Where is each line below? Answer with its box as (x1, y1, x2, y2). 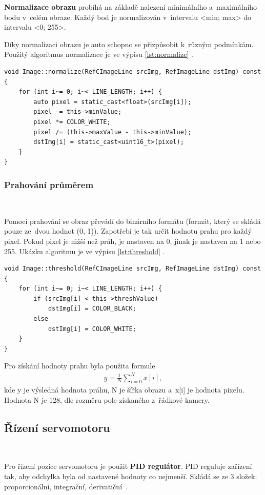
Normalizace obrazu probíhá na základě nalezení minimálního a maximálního (4, 2, 257, 12)
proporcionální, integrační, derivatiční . (4, 481, 128, 491)
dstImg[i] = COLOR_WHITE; (48, 325, 136, 333)
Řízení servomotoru (4, 419, 110, 435)
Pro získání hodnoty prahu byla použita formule (4, 360, 155, 371)
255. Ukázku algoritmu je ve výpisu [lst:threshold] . (4, 245, 165, 256)
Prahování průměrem (4, 178, 94, 191)
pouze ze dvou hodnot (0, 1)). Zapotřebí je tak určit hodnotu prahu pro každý (4, 225, 252, 236)
